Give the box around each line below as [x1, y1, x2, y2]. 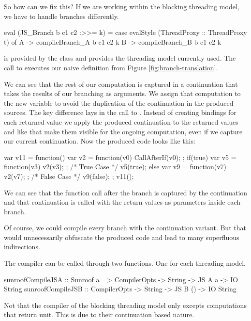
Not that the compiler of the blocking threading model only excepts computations [4, 300, 247, 310]
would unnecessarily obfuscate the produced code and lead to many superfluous [4, 232, 239, 242]
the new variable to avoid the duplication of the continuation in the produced [4, 97, 234, 108]
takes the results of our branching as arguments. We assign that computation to [4, 88, 241, 98]
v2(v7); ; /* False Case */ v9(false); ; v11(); [4, 171, 134, 181]
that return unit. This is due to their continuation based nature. [4, 309, 194, 320]
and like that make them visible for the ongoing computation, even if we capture [4, 126, 243, 136]
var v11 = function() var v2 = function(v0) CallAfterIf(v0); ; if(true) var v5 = [4, 152, 236, 162]
